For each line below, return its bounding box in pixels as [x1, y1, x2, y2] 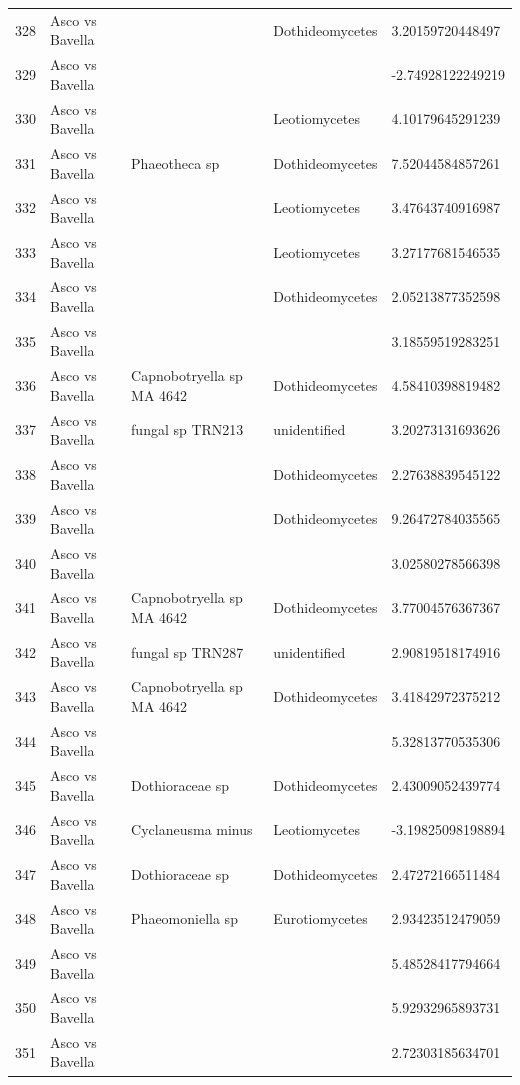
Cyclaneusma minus [131, 819, 253, 840]
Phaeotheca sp [131, 152, 220, 173]
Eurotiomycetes [273, 908, 368, 929]
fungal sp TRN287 [131, 641, 244, 662]
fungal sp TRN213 [131, 419, 244, 440]
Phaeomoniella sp [131, 908, 238, 929]
